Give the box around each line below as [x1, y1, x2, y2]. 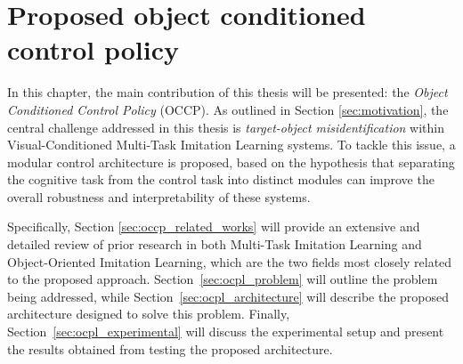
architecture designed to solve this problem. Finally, [7, 304, 290, 323]
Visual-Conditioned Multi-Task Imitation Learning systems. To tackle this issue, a [7, 135, 456, 154]
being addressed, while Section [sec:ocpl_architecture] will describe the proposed [7, 287, 450, 305]
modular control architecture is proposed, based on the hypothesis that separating [7, 152, 455, 171]
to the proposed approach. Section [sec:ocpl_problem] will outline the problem [7, 270, 438, 288]
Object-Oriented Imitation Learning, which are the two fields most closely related [7, 252, 452, 271]
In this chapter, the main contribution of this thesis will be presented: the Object [7, 83, 448, 101]
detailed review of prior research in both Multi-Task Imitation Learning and [7, 235, 422, 254]
